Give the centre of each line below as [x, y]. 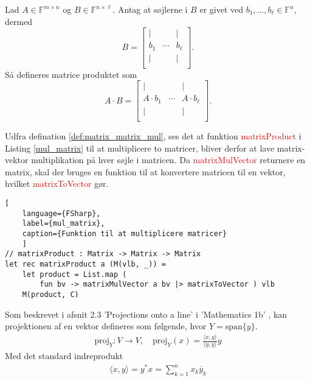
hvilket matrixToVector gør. [57, 184]
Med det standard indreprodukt [64, 356]
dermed [19, 21]
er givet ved [221, 9]
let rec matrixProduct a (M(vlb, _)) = [85, 264]
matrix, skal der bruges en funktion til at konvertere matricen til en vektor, [145, 171]
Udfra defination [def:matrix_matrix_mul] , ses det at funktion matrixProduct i [153, 135]
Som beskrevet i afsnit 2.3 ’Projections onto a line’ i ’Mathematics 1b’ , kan [146, 314]
